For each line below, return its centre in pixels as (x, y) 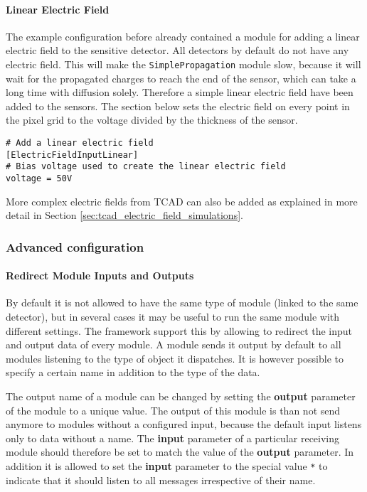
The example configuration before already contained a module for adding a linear (183, 36)
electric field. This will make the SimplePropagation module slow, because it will (183, 64)
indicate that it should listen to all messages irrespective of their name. (161, 480)
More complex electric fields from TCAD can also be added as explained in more (182, 201)
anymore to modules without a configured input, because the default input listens (184, 424)
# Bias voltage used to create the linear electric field (146, 167)
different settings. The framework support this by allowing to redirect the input (179, 330)
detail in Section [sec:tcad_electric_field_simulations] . (124, 215)
